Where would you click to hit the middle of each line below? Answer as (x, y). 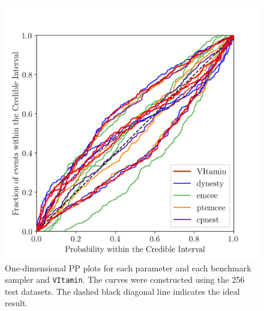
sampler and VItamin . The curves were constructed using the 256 (125, 279)
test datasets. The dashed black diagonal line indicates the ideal (122, 291)
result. (16, 303)
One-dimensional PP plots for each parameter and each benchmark (128, 267)
